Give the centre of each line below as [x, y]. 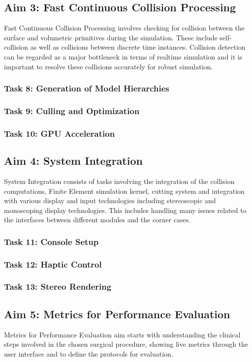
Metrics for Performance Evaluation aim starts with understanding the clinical [122, 334]
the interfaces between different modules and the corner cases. [97, 220]
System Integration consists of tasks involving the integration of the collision [119, 181]
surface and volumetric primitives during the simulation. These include [111, 37]
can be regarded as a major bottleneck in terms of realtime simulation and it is [123, 56]
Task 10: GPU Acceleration [60, 133]
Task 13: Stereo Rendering [58, 287]
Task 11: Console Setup [51, 241]
